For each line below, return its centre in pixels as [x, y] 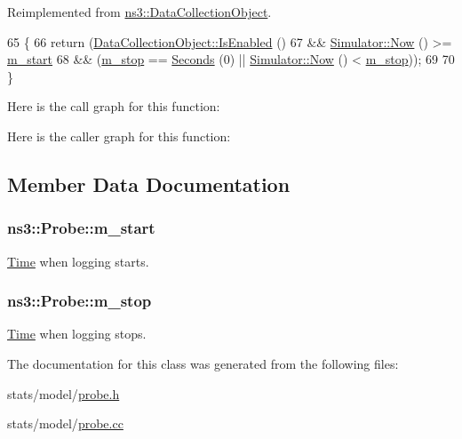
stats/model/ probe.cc [65, 423]
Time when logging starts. [78, 261]
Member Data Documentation [149, 184]
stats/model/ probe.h [64, 393]
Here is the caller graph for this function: [119, 136]
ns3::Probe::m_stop [80, 301]
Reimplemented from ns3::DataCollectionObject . [139, 12]
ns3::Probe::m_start [81, 228]
